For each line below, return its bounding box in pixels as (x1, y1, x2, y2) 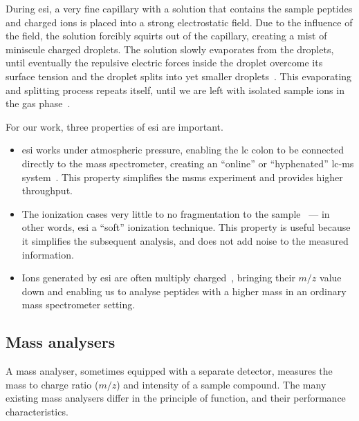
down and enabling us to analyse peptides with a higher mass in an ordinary (21, 283, 347, 298)
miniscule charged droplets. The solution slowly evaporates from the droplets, (6, 41, 334, 56)
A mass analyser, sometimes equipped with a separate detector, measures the (6, 364, 333, 378)
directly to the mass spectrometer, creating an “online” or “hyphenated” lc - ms (21, 156, 354, 170)
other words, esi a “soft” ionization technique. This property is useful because (21, 220, 351, 234)
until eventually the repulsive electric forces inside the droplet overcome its (6, 55, 323, 70)
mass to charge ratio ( (6, 377, 99, 391)
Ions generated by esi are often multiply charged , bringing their (21, 270, 295, 285)
